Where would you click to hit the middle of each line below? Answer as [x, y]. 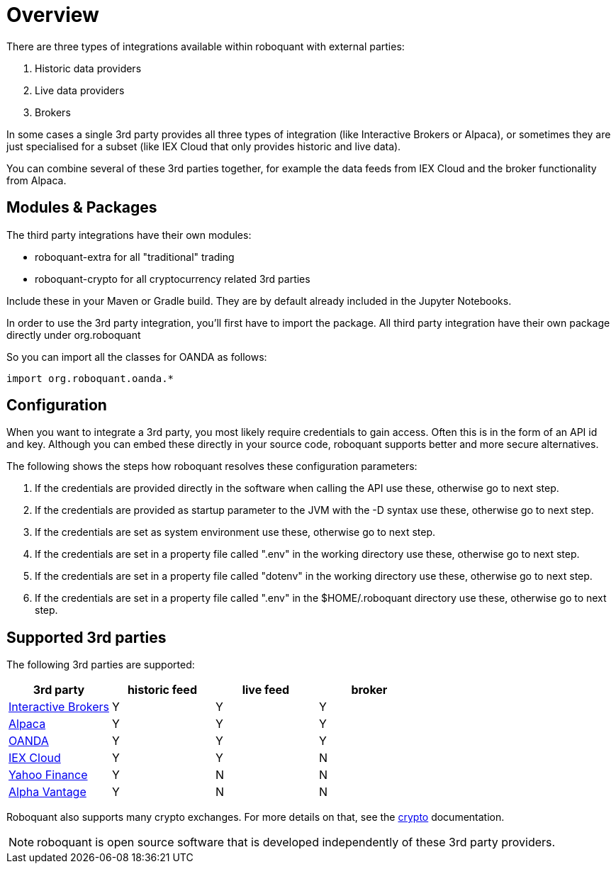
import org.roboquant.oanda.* [90, 378]
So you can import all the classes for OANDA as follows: [137, 357]
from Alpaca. [37, 180]
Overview [53, 15]
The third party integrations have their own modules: [129, 235]
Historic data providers [88, 68]
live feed [266, 690]
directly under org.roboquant [74, 335]
